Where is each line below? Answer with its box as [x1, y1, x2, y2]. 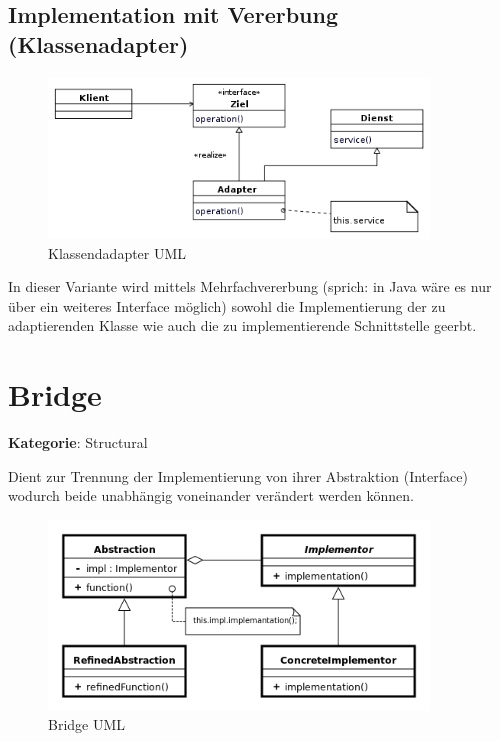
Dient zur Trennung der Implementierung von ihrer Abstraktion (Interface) [8, 465, 468, 486]
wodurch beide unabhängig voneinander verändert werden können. [8, 485, 414, 506]
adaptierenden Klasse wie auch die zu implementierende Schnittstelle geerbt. [8, 315, 477, 336]
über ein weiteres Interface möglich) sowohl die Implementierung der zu [8, 295, 446, 316]
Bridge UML [48, 714, 126, 735]
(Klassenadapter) [8, 28, 189, 59]
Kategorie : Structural [8, 432, 148, 453]
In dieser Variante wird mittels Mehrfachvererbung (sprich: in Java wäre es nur [8, 276, 492, 297]
